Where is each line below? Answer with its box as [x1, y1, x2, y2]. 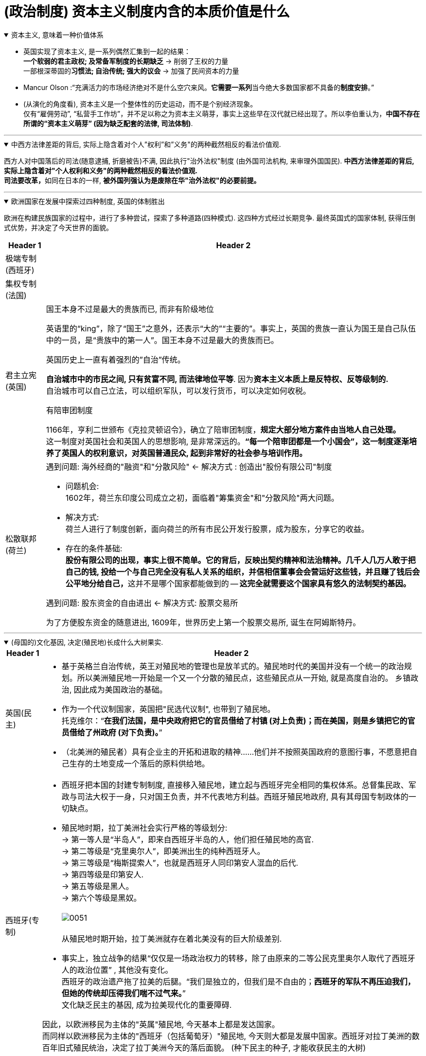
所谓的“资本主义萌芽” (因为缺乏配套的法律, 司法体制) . [23, 119, 193, 127]
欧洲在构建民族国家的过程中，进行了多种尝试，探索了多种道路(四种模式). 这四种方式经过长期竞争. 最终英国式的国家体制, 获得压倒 [4, 213, 416, 222]
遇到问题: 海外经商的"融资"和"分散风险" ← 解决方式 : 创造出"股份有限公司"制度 [46, 461, 332, 472]
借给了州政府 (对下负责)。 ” [69, 727, 162, 737]
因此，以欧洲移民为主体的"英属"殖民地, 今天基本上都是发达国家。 [42, 1019, 280, 1029]
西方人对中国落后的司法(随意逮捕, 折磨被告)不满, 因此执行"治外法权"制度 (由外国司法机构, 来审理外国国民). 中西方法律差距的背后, [4, 156, 414, 165]
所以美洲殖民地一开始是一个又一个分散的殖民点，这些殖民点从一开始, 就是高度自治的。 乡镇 [77, 673, 411, 683]
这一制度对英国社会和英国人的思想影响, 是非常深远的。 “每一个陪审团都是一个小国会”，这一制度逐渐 [46, 436, 409, 446]
